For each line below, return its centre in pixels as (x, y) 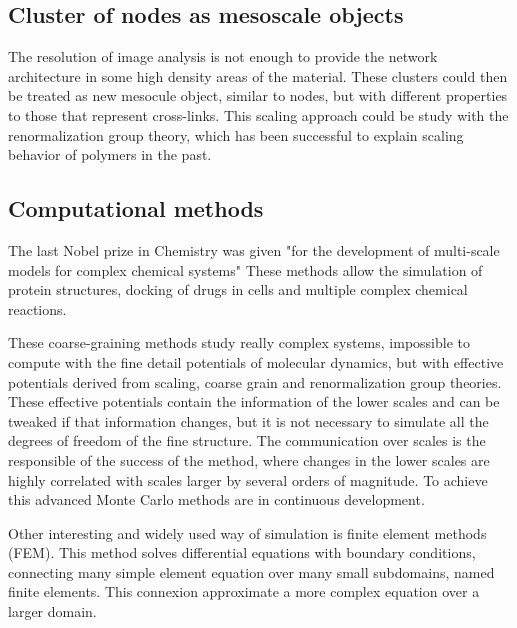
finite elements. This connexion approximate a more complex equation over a (244, 591)
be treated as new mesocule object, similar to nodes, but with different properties (258, 95)
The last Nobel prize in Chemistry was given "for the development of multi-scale (254, 249)
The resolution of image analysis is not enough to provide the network (223, 56)
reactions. (37, 308)
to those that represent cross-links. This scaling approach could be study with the (258, 114)
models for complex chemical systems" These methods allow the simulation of (245, 269)
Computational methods (136, 208)
